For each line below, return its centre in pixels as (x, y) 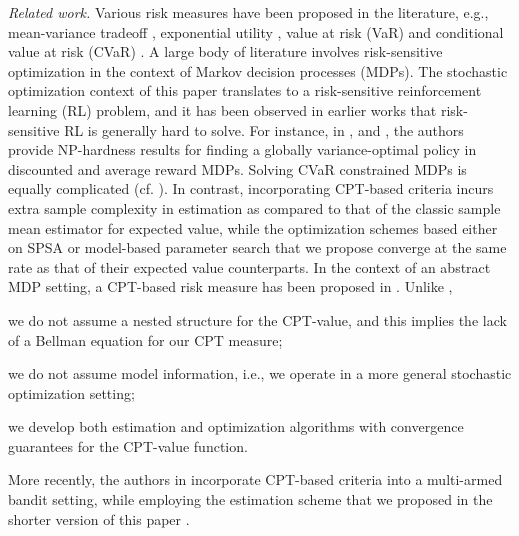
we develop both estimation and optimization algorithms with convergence (236, 426)
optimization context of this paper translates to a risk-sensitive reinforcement (245, 90)
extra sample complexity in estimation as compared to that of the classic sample (254, 207)
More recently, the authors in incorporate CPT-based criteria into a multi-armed (255, 479)
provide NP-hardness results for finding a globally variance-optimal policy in (242, 149)
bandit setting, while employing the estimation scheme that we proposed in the (250, 499)
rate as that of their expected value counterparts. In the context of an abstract (249, 266)
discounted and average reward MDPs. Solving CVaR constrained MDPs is (237, 168)
